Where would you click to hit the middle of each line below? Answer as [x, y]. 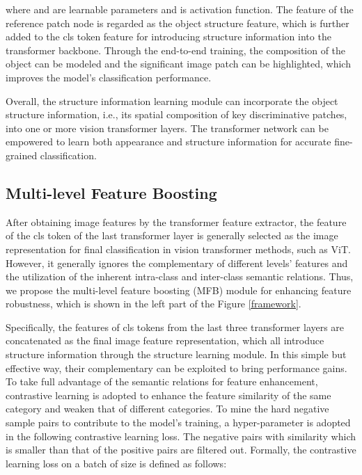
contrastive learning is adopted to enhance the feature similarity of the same [168, 395]
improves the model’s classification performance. [109, 77]
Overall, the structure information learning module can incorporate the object [172, 100]
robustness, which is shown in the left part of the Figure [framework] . [154, 304]
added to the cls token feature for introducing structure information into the [168, 37]
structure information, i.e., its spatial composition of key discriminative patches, [176, 114]
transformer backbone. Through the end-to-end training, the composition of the [176, 50]
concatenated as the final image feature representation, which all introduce [165, 340]
